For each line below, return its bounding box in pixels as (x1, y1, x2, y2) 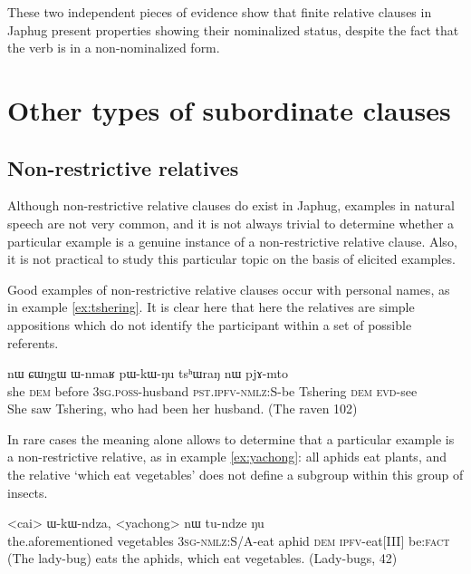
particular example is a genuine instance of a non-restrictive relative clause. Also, (7, 231, 457, 250)
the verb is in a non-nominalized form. (7, 38, 220, 57)
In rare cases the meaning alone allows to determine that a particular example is (7, 429, 455, 448)
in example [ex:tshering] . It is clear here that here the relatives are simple (7, 297, 415, 316)
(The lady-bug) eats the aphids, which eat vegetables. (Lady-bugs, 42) (7, 549, 398, 568)
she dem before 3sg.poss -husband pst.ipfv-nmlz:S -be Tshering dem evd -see (7, 381, 418, 400)
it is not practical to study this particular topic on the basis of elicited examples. (7, 249, 456, 268)
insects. (7, 482, 48, 501)
